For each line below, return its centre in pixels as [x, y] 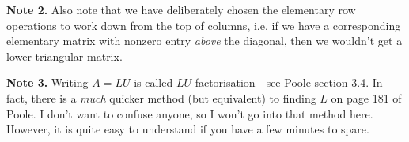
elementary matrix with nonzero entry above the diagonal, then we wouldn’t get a [204, 41]
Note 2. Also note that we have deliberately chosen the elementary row [181, 9]
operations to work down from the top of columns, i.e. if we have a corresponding [204, 25]
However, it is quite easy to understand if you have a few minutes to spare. [188, 129]
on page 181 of [366, 97]
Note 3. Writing [47, 82]
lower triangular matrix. [64, 56]
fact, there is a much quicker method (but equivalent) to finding [161, 97]
